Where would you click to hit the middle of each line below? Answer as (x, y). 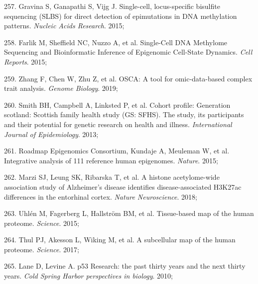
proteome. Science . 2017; (42, 249)
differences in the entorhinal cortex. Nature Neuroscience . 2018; (101, 196)
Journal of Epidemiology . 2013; (51, 134)
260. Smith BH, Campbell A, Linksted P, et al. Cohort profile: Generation (117, 105)
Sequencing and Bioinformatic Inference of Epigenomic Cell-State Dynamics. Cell (128, 52)
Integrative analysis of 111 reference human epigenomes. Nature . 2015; (111, 160)
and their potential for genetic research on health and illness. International (118, 124)
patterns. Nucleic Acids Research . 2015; (64, 26)
